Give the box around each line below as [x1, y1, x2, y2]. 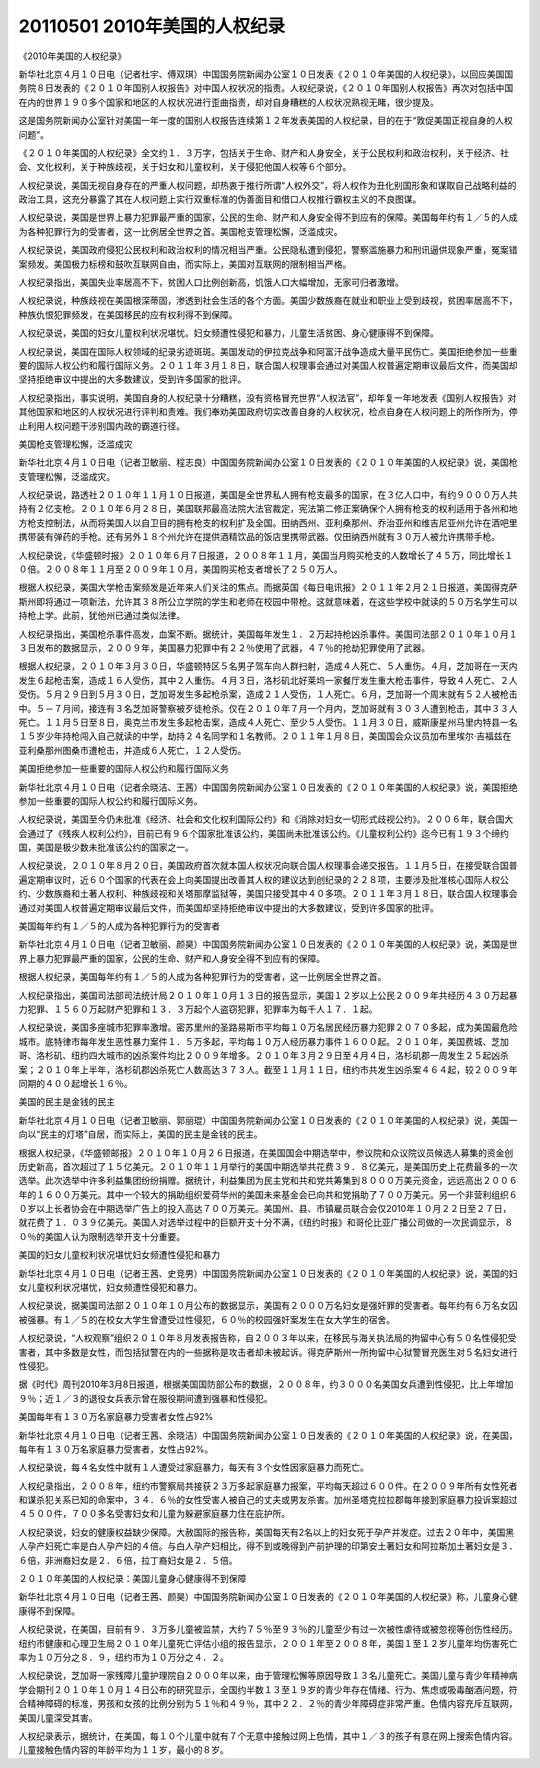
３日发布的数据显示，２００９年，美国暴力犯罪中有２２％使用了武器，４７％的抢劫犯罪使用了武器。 [18, 642, 430, 654]
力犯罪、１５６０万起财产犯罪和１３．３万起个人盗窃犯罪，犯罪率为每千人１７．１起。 [18, 1003, 378, 1015]
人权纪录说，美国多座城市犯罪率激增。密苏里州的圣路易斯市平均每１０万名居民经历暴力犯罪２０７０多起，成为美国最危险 [18, 1021, 518, 1034]
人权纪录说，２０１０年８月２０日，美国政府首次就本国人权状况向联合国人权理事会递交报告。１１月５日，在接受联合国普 [18, 860, 518, 872]
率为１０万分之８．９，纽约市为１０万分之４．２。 [18, 1651, 229, 1663]
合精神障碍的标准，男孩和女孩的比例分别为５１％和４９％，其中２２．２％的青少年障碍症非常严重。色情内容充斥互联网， [18, 1698, 518, 1710]
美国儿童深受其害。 [18, 1711, 98, 1724]
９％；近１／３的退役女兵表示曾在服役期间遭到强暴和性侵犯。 [18, 1392, 273, 1404]
